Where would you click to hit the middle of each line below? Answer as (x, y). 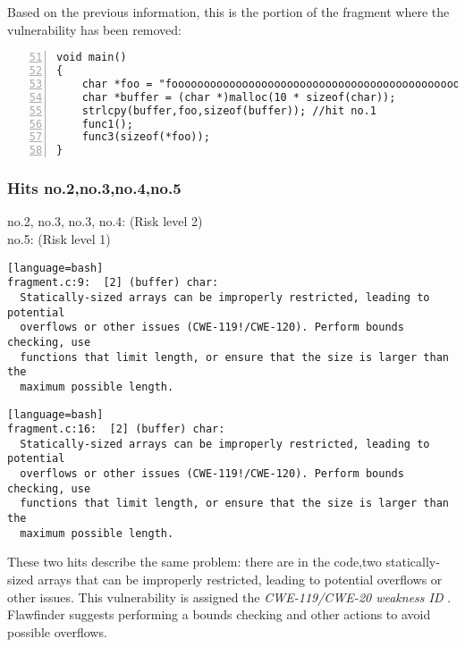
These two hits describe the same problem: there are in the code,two (194, 562)
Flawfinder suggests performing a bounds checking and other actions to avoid (219, 614)
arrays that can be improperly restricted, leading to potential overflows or (240, 579)
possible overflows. (57, 631)
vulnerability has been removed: (95, 29)
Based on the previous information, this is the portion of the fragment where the (228, 12)
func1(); (107, 124)
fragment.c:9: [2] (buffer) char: (113, 283)
